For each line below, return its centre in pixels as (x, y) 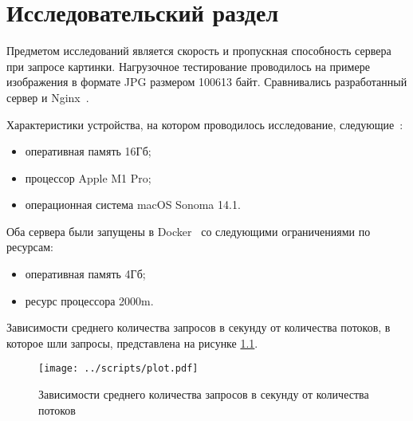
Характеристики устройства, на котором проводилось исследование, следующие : (205, 124)
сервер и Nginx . (48, 97)
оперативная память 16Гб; (88, 151)
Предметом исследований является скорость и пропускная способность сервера (199, 51)
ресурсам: (30, 247)
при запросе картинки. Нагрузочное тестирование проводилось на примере (188, 66)
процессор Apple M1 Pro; (88, 177)
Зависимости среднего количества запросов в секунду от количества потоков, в (199, 327)
